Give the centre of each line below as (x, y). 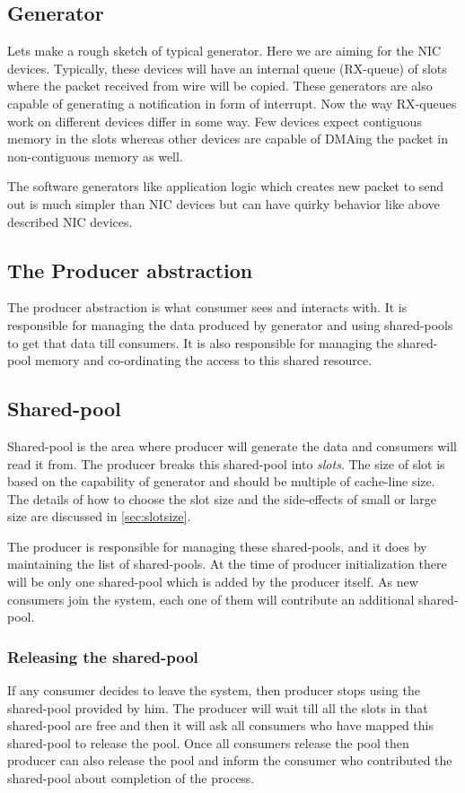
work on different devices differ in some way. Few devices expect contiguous (215, 121)
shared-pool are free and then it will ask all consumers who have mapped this (220, 725)
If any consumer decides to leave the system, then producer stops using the (214, 690)
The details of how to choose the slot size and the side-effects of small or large (222, 498)
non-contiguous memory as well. (95, 156)
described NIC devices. (70, 221)
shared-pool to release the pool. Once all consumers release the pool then (208, 742)
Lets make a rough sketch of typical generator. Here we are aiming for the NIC (224, 51)
